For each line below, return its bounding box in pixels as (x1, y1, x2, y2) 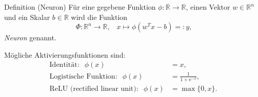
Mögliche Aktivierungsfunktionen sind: (4, 49, 126, 60)
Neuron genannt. (4, 32, 56, 43)
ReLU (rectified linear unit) (49, 85, 136, 92)
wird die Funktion (71, 11, 128, 22)
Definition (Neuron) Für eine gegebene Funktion (4, 2, 156, 12)
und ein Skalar (4, 11, 50, 22)
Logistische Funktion (49, 72, 115, 80)
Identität (49, 61, 77, 69)
